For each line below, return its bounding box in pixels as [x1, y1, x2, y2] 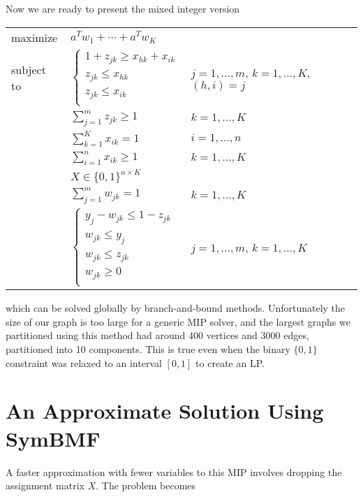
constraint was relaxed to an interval [6, 355, 162, 370]
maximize [11, 29, 58, 45]
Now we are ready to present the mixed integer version [6, 1, 240, 15]
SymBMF [6, 424, 101, 452]
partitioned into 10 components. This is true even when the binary [6, 342, 290, 356]
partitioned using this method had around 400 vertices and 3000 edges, [6, 328, 309, 343]
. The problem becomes [96, 478, 196, 493]
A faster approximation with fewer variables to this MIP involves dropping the [6, 464, 342, 479]
